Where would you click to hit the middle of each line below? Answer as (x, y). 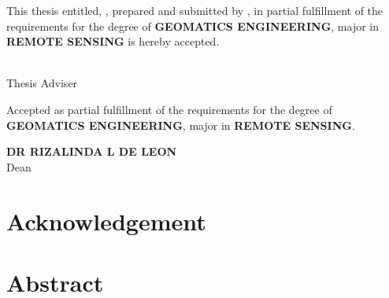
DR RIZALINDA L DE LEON (92, 151)
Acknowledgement (106, 221)
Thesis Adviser (42, 83)
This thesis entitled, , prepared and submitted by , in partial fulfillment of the (195, 10)
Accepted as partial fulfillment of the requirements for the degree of (169, 109)
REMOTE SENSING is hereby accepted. (113, 41)
